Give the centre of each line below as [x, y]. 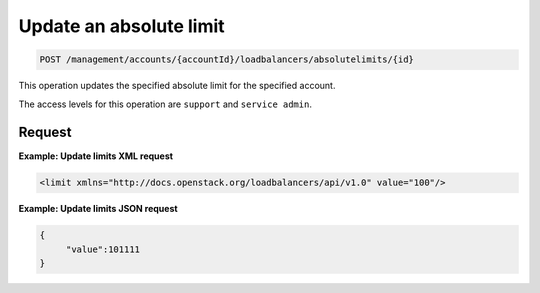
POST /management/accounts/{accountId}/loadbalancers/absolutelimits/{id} [227, 59]
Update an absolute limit [121, 26]
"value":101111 [102, 249]
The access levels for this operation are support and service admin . [165, 104]
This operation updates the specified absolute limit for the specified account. [177, 86]
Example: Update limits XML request [96, 156]
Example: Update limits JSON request [98, 209]
